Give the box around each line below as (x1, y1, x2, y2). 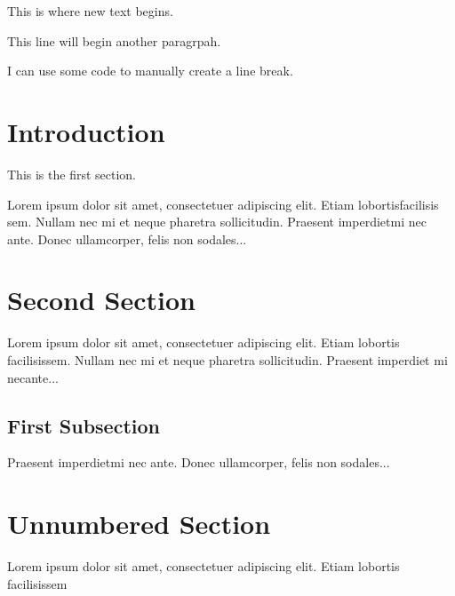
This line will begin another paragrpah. (7, 31, 221, 50)
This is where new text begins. (7, 2, 173, 20)
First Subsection (7, 411, 160, 439)
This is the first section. (7, 164, 136, 183)
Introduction (7, 113, 165, 149)
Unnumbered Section (7, 505, 271, 542)
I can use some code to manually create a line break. (7, 61, 293, 80)
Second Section (7, 282, 196, 318)
